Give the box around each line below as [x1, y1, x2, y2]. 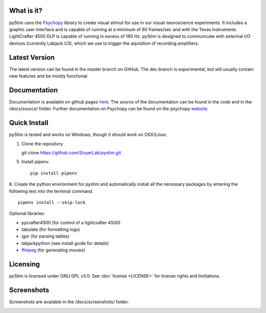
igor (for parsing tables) [21, 233, 70, 239]
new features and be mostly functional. [9, 73, 89, 79]
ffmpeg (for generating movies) [21, 247, 86, 253]
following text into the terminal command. [9, 188, 94, 194]
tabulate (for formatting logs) [21, 227, 80, 233]
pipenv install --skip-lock [18, 200, 86, 205]
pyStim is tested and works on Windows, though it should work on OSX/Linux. [9, 132, 167, 138]
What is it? [9, 6, 43, 15]
